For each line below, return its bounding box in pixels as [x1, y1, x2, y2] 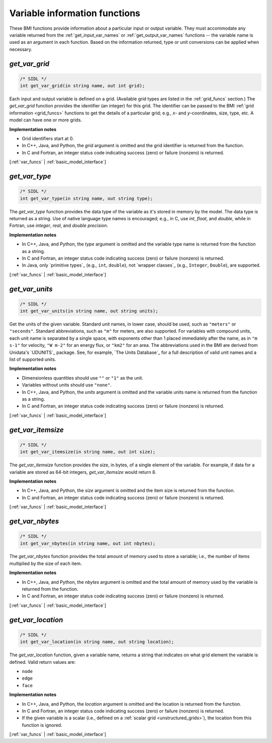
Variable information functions [9, 8, 141, 19]
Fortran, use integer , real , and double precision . [9, 222, 108, 229]
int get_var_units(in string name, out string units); [20, 308, 158, 314]
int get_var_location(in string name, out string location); [20, 639, 174, 645]
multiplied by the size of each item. [9, 560, 82, 567]
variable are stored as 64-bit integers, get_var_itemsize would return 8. [9, 469, 157, 475]
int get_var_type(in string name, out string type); [20, 196, 153, 201]
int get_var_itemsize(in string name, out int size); [20, 449, 156, 455]
